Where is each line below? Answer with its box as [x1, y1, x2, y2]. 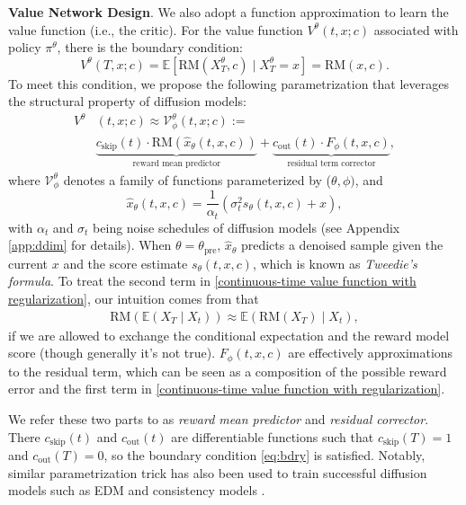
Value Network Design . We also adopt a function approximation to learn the [8, 3, 449, 21]
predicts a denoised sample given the [240, 235, 444, 254]
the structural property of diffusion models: [8, 92, 246, 111]
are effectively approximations [288, 343, 453, 362]
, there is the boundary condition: [57, 38, 243, 57]
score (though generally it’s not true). [8, 343, 216, 362]
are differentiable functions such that [171, 427, 374, 446]
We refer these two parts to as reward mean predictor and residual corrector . [8, 409, 429, 428]
